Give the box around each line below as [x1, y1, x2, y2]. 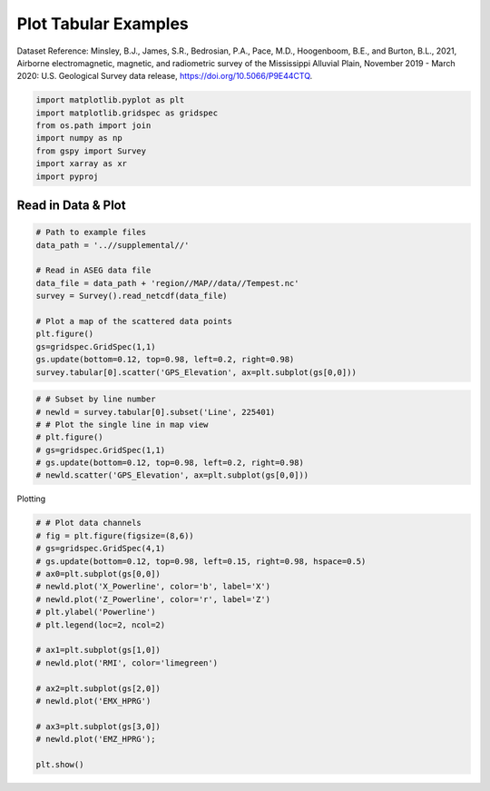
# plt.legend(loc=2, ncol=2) [35, 619, 166, 630]
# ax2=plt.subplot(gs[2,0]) [35, 683, 161, 694]
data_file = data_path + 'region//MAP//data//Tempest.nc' [35, 278, 299, 288]
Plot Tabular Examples [16, 14, 190, 34]
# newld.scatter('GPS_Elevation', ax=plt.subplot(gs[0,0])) [35, 470, 309, 480]
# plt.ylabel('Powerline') [35, 607, 156, 618]
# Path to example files [35, 227, 147, 238]
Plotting [16, 493, 46, 504]
